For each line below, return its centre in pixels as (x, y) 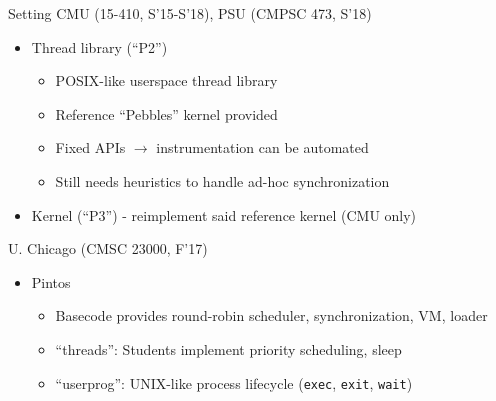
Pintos (51, 281)
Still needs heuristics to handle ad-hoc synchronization (222, 180)
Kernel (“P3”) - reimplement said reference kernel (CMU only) (224, 214)
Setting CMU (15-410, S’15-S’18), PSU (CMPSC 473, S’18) (190, 13)
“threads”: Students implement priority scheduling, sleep (228, 348)
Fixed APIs (90, 147)
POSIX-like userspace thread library (166, 80)
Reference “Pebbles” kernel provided (166, 113)
